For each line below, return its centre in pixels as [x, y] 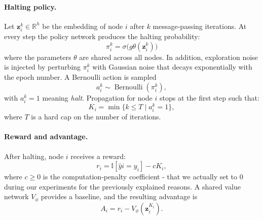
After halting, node [34, 156]
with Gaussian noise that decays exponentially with [172, 67]
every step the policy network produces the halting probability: [102, 36]
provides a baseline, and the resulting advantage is [119, 196]
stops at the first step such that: [210, 97]
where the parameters [38, 57]
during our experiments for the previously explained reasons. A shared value [122, 186]
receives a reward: [98, 156]
